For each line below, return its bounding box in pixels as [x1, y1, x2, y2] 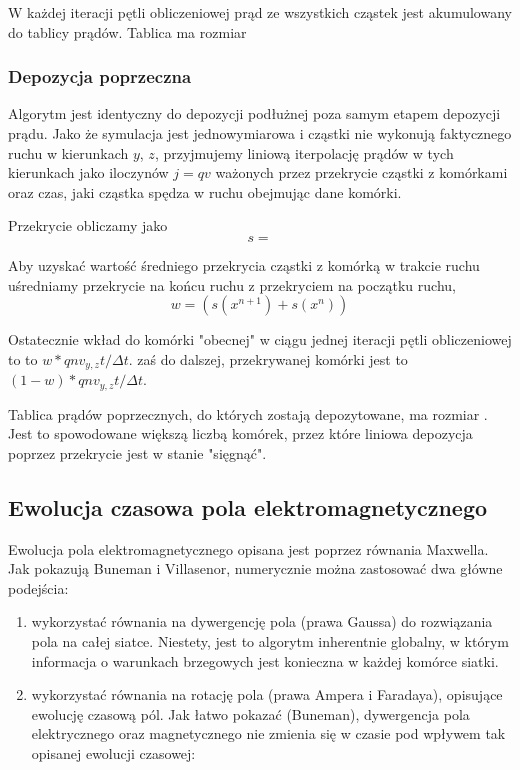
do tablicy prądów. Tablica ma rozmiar [8, 21, 247, 42]
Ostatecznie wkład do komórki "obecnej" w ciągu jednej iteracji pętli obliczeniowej [8, 329, 512, 350]
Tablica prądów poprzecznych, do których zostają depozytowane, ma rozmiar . [8, 403, 488, 424]
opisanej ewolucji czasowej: [31, 742, 196, 763]
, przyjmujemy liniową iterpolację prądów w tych [154, 142, 454, 163]
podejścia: [8, 577, 69, 598]
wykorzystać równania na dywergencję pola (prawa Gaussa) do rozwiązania [31, 611, 493, 632]
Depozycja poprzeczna [8, 64, 192, 89]
